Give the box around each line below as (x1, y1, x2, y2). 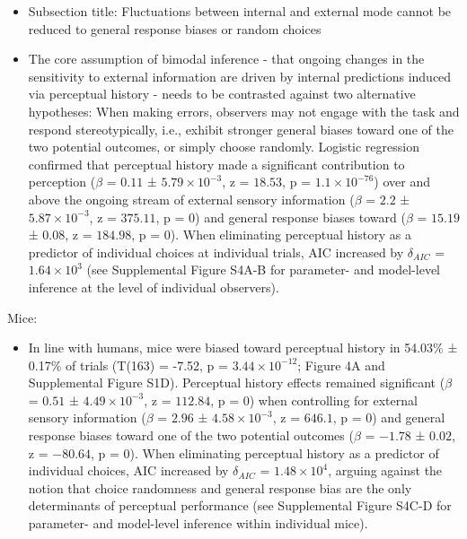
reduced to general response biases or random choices (28, 19, 322, 38)
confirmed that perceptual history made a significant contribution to (28, 154, 405, 173)
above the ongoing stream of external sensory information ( (28, 189, 355, 208)
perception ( (28, 172, 96, 191)
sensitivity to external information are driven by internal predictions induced (28, 66, 452, 85)
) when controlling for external (249, 390, 418, 409)
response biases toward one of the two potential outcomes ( (28, 426, 354, 445)
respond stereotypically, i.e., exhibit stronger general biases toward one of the (28, 119, 454, 138)
